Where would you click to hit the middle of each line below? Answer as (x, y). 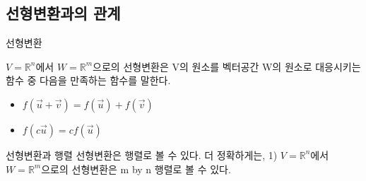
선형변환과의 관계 (63, 13)
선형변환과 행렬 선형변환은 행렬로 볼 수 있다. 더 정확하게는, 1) (142, 154)
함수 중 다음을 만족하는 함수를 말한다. (88, 80)
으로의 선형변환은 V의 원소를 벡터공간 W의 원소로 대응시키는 (227, 66)
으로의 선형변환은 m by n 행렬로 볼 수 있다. (136, 169)
